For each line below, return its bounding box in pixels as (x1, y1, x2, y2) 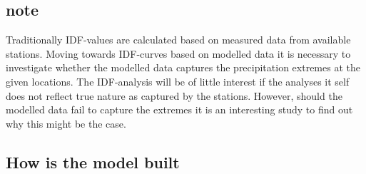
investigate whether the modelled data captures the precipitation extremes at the (6, 60, 360, 75)
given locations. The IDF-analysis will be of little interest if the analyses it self (6, 73, 350, 88)
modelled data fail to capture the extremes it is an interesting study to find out (6, 102, 353, 117)
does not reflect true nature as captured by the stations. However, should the (6, 88, 342, 103)
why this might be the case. (6, 116, 126, 130)
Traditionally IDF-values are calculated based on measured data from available (6, 32, 351, 47)
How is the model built (6, 150, 180, 173)
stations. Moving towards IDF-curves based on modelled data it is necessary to (6, 46, 351, 61)
